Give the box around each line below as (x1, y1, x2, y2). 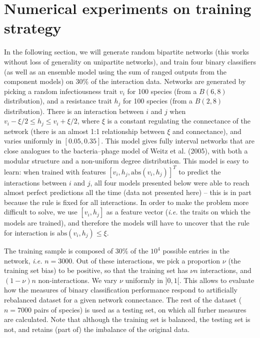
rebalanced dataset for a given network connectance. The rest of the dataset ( (4, 294, 242, 304)
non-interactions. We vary (38, 274, 117, 285)
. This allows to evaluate (179, 274, 254, 285)
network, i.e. (4, 255, 42, 265)
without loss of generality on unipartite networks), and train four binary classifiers (4, 56, 256, 66)
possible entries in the (162, 245, 229, 256)
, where (77, 115, 100, 126)
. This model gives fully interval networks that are (101, 135, 255, 146)
